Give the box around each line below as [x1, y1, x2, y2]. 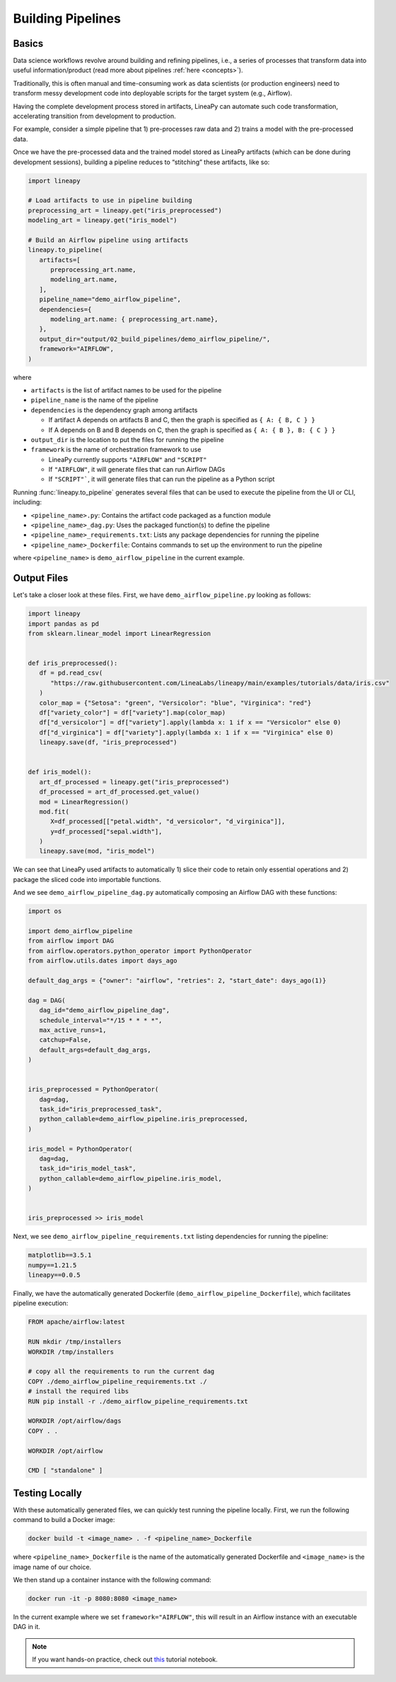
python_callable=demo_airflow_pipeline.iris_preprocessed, [39, 1115, 248, 1123]
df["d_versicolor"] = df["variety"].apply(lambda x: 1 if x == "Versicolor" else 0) [39, 719, 342, 726]
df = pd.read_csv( [39, 669, 103, 677]
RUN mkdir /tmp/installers [28, 1338, 122, 1346]
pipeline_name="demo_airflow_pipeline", [39, 296, 182, 303]
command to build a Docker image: [13, 1516, 115, 1524]
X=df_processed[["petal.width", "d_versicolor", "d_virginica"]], [50, 818, 286, 825]
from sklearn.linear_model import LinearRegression [28, 630, 211, 637]
